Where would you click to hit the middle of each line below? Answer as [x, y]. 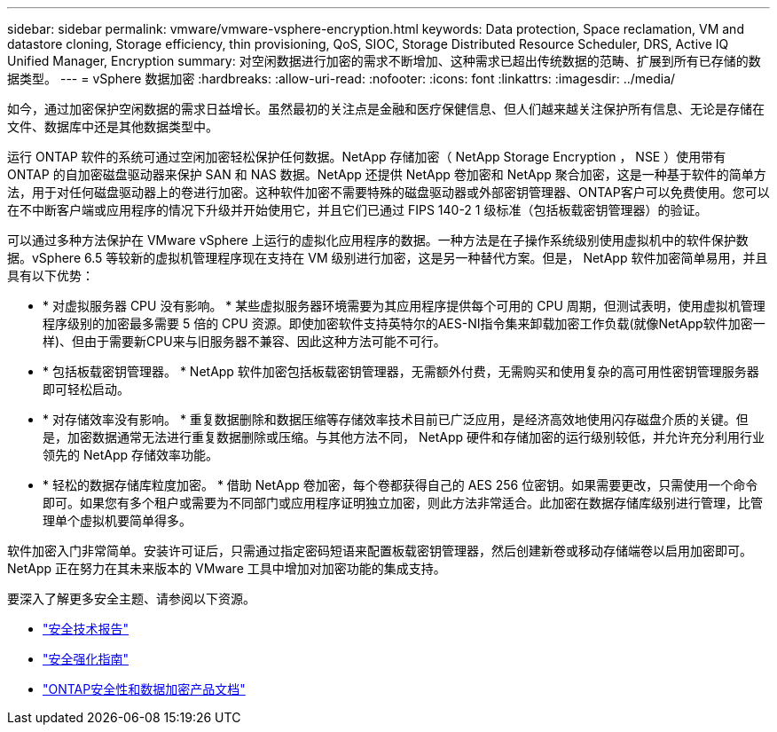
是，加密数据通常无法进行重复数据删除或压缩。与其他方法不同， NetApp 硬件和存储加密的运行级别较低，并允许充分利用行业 [404, 437]
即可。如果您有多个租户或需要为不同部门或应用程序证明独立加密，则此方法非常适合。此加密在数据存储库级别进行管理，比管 [403, 503]
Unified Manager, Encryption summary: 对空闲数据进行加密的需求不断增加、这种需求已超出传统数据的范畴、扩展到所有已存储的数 [384, 61]
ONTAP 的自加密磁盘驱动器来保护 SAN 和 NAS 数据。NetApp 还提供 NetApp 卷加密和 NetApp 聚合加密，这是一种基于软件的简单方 [387, 174]
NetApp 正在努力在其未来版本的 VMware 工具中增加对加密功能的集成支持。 [227, 568]
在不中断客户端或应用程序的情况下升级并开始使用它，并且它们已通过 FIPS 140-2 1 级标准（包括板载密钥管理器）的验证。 [357, 210]
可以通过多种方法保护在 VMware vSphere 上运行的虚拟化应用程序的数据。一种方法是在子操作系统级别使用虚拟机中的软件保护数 [378, 240]
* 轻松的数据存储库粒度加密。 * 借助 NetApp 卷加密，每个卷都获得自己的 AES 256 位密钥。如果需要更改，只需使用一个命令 [400, 485]
